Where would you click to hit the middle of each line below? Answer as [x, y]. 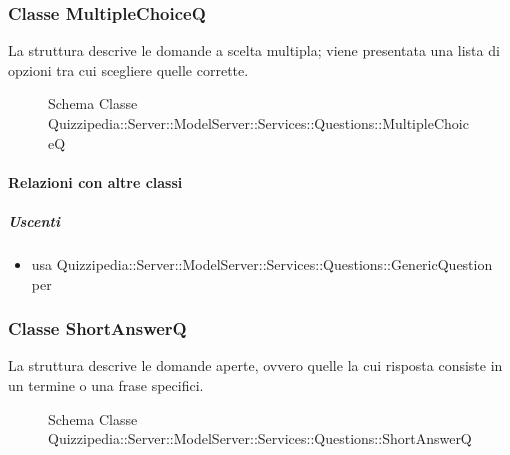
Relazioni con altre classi [95, 181]
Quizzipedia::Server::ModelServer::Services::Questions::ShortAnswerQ [260, 438]
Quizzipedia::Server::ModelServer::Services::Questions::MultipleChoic [258, 123]
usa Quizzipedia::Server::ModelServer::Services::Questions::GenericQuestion [262, 263]
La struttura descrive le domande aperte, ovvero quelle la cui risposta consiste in [255, 365]
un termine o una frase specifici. [106, 384]
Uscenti [34, 220]
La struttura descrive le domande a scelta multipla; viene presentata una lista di [254, 50]
